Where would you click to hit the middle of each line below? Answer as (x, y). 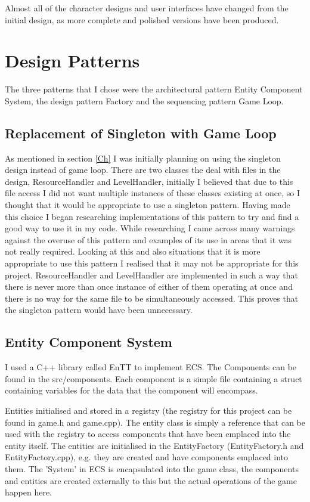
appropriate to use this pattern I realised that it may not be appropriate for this (152, 263)
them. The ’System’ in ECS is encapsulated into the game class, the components (152, 468)
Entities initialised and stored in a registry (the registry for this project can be (148, 410)
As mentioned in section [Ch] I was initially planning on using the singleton (143, 158)
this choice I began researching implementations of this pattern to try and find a (152, 216)
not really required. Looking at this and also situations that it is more (133, 251)
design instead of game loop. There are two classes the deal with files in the (143, 170)
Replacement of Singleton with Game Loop (141, 133)
